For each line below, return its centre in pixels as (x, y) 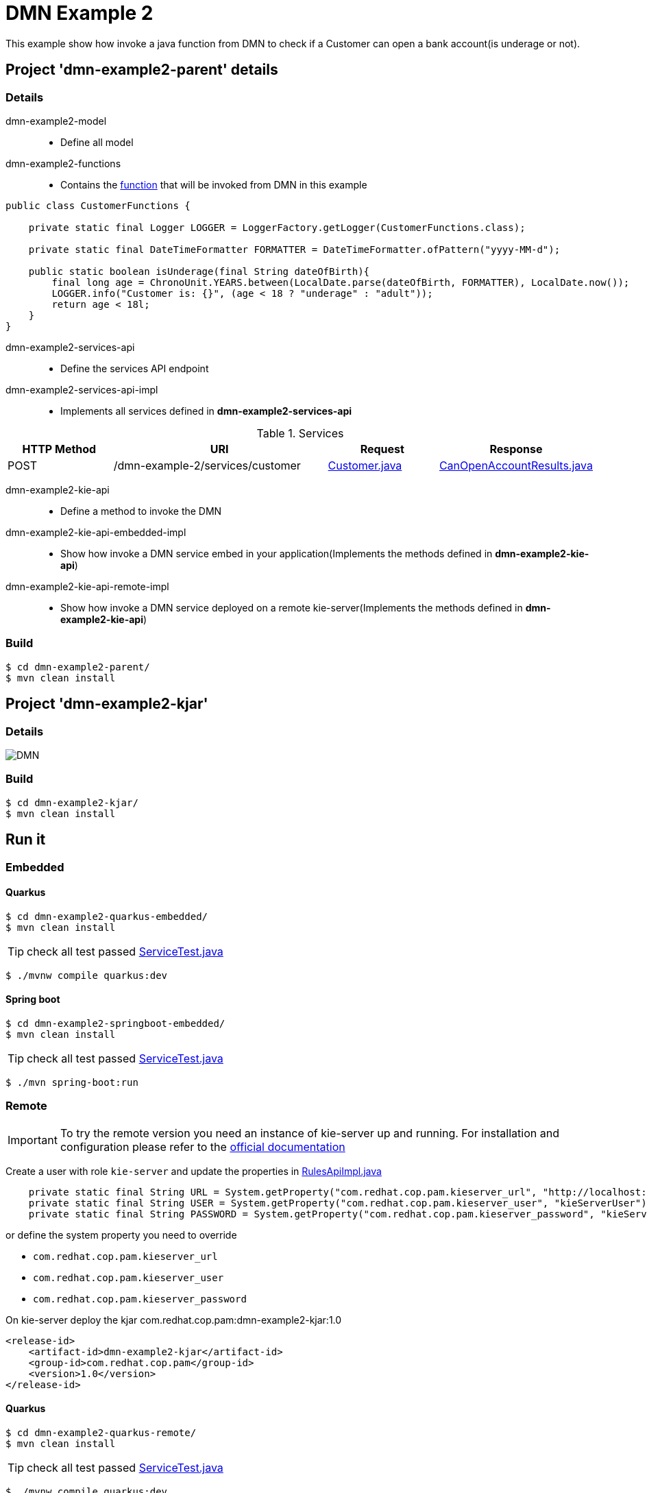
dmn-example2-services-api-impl (82, 389)
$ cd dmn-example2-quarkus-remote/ (101, 1432)
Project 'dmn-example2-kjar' (107, 704)
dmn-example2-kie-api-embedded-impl (96, 532)
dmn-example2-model (56, 121)
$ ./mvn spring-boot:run (72, 1082)
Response (516, 449)
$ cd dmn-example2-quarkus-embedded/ (107, 916)
